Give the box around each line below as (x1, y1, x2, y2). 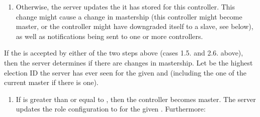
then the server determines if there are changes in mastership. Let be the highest (4, 57, 253, 67)
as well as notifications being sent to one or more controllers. (16, 30, 203, 41)
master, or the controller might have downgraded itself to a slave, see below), (16, 21, 253, 31)
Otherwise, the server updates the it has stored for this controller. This (16, 1, 235, 11)
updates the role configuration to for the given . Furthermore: (16, 103, 206, 114)
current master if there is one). (4, 77, 99, 87)
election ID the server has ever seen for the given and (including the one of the (4, 67, 246, 77)
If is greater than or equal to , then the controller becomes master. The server (16, 93, 256, 104)
